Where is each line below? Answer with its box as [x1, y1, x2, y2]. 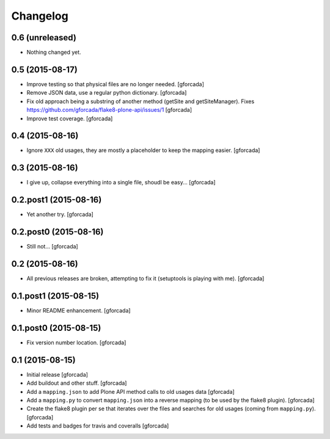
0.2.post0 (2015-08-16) [11, 227, 104, 238]
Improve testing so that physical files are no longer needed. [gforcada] [26, 80, 205, 88]
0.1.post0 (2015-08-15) [11, 322, 101, 333]
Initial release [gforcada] [26, 371, 89, 378]
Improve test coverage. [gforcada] [26, 115, 113, 122]
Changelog [11, 9, 68, 23]
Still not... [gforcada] [26, 243, 79, 250]
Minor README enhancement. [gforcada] [26, 307, 131, 314]
